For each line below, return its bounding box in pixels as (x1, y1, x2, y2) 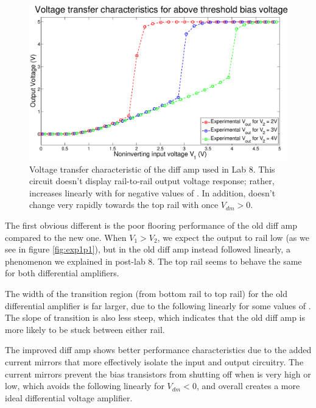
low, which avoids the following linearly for (5, 379, 164, 392)
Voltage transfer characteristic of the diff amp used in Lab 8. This (29, 162, 275, 175)
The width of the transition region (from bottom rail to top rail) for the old (5, 287, 287, 299)
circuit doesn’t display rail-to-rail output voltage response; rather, (29, 174, 275, 187)
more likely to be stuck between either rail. (5, 323, 165, 335)
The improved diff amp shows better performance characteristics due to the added (5, 343, 312, 356)
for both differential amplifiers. (5, 267, 119, 279)
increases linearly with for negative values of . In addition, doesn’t (29, 186, 276, 199)
